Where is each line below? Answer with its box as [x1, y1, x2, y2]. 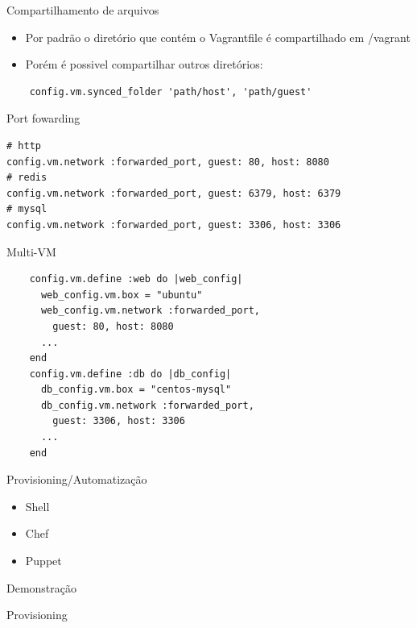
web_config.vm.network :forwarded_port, [40, 305, 260, 317]
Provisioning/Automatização [6, 471, 147, 488]
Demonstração [6, 579, 77, 596]
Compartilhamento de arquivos [6, 2, 159, 18]
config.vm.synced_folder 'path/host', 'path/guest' [29, 85, 312, 98]
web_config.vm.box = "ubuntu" [40, 289, 203, 301]
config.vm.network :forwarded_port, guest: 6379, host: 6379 [6, 187, 341, 199]
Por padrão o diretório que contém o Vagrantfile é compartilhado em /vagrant [25, 28, 411, 45]
